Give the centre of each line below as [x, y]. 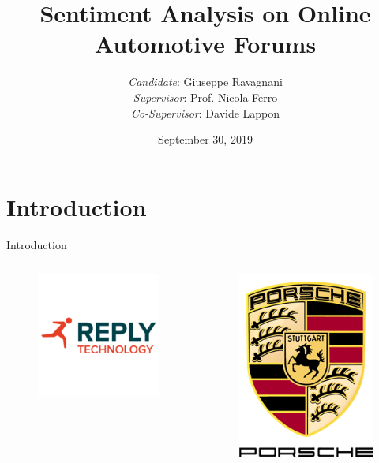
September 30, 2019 [205, 139]
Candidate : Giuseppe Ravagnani [205, 82]
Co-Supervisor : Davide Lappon [205, 112]
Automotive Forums [205, 44]
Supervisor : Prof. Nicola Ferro [205, 97]
